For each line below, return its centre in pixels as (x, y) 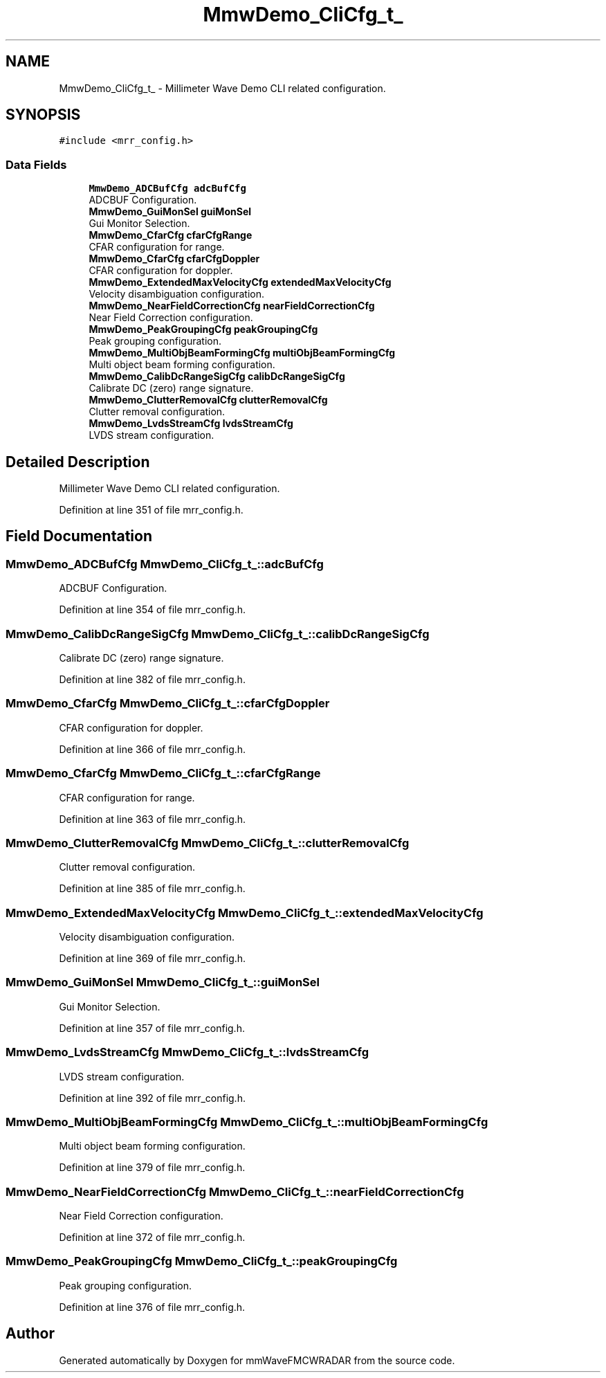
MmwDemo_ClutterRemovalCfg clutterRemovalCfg (208, 400)
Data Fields (36, 164)
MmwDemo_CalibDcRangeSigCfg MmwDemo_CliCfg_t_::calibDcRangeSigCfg (218, 634)
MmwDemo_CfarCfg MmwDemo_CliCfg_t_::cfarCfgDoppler (168, 704)
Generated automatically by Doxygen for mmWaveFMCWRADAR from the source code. (257, 1360)
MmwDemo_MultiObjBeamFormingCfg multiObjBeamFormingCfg (242, 353)
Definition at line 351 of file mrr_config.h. (151, 510)
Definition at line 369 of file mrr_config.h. (153, 958)
